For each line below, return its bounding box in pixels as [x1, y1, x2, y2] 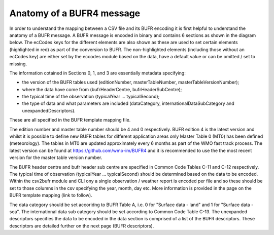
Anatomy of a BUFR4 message [9, 8, 141, 19]
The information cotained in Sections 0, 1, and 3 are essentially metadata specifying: [9, 70, 186, 76]
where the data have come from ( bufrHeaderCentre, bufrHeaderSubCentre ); [22, 86, 182, 92]
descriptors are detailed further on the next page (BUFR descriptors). [9, 223, 154, 229]
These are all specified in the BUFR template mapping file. [9, 117, 131, 123]
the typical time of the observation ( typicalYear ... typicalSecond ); [22, 94, 160, 100]
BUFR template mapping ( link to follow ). [9, 192, 92, 199]
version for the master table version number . [9, 154, 102, 161]
